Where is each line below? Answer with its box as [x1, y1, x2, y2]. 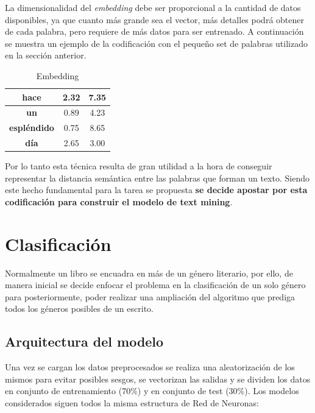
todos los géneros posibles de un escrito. [5, 302, 154, 315]
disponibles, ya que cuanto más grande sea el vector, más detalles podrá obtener [5, 13, 304, 26]
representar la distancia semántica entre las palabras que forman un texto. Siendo [5, 171, 310, 184]
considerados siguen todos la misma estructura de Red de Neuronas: [5, 397, 259, 409]
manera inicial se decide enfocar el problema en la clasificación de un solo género [5, 278, 306, 291]
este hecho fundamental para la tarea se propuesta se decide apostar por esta [5, 183, 308, 196]
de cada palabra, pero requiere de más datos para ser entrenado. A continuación [5, 25, 304, 38]
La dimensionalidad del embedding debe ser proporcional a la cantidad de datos [5, 1, 301, 13]
